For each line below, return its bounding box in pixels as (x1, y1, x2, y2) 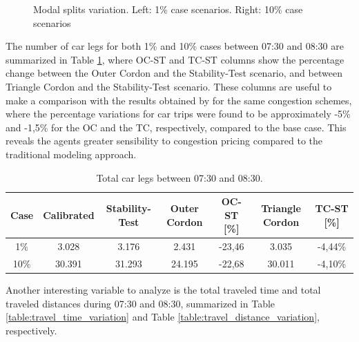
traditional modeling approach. (6, 146, 137, 161)
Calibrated (43, 207, 95, 222)
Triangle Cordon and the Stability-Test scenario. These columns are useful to (6, 79, 332, 93)
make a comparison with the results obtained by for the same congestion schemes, (6, 93, 352, 107)
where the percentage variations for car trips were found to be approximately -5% (6, 106, 351, 121)
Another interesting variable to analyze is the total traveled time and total (6, 283, 321, 297)
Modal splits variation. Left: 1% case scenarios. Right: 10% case (33, 2, 303, 16)
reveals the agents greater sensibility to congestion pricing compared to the (6, 133, 323, 148)
